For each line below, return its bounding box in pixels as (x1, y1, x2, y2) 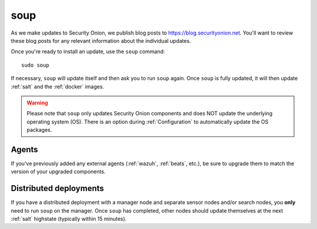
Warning (26, 99, 48, 106)
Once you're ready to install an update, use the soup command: (11, 48, 166, 55)
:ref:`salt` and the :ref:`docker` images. (11, 83, 104, 90)
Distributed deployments (11, 183, 104, 193)
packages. (26, 127, 52, 134)
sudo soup (21, 61, 49, 69)
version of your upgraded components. (11, 168, 106, 175)
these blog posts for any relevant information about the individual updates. (11, 37, 191, 44)
